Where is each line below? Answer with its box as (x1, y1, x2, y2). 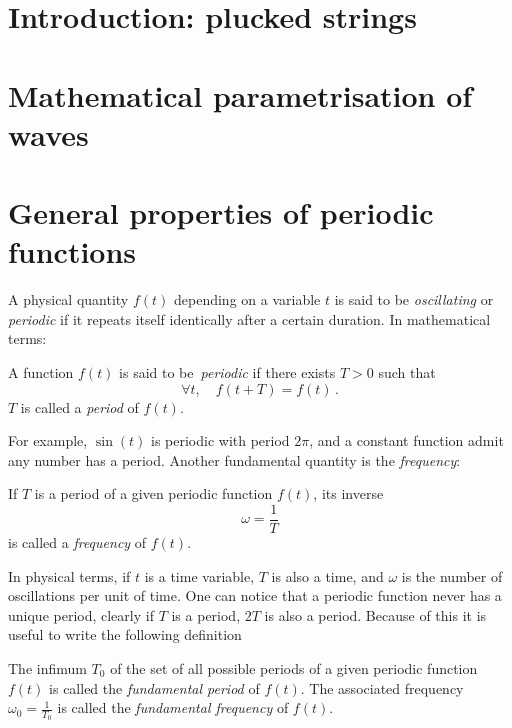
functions (8, 231, 137, 272)
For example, (8, 430, 88, 451)
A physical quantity (8, 289, 129, 310)
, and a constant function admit (309, 430, 504, 451)
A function (8, 362, 74, 383)
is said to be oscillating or (334, 289, 494, 310)
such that (378, 362, 436, 383)
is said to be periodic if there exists (119, 362, 336, 383)
